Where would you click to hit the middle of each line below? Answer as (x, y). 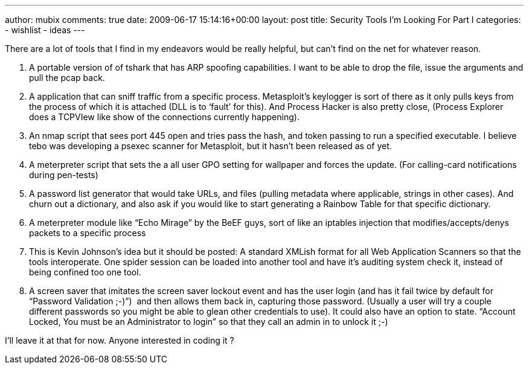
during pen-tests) (64, 175)
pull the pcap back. (67, 78)
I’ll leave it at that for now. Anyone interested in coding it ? (120, 340)
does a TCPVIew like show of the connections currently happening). (164, 117)
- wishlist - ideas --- (45, 30)
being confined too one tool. (85, 272)
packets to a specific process (88, 233)
